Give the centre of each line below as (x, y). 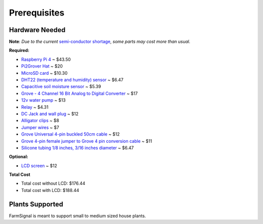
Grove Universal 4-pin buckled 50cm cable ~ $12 (71, 134)
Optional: (19, 157)
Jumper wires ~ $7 (40, 127)
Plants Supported (36, 204)
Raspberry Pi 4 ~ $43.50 (46, 59)
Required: (19, 51)
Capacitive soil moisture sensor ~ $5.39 (61, 86)
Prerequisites (37, 13)
